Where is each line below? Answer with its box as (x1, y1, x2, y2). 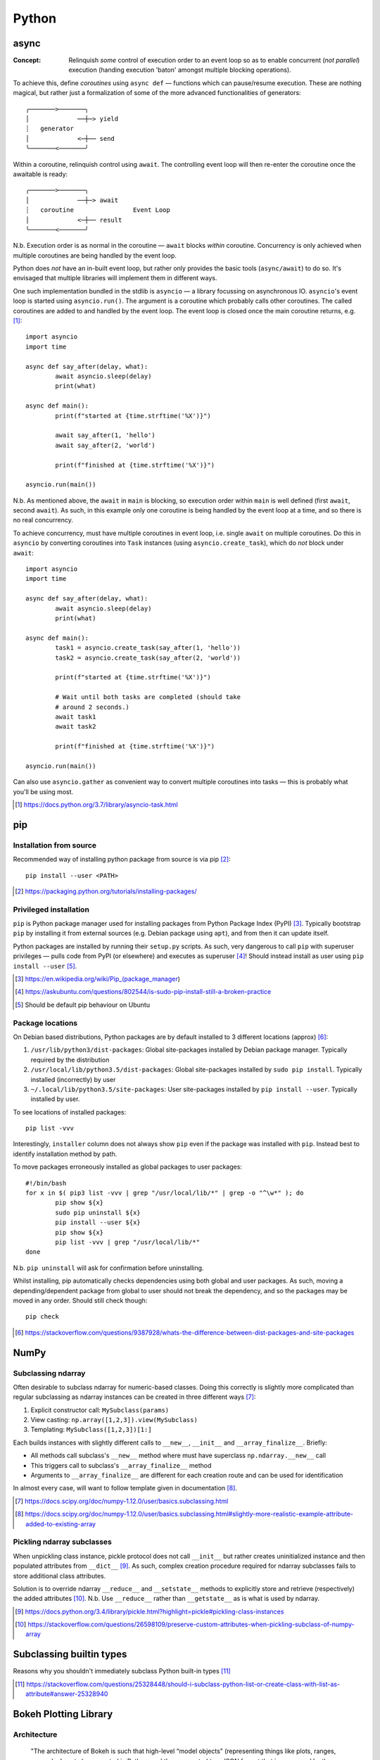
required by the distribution (30, 1055, 110, 1064)
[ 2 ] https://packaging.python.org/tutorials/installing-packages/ (15, 887, 197, 895)
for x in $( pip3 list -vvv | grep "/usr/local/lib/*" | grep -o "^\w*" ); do (25, 1189, 304, 1197)
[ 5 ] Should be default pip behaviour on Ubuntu (15, 1000, 151, 1009)
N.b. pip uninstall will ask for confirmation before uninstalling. (13, 1264, 204, 1272)
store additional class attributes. (13, 1571, 106, 1580)
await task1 (55, 712, 96, 721)
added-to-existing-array (25, 1519, 96, 1528)
